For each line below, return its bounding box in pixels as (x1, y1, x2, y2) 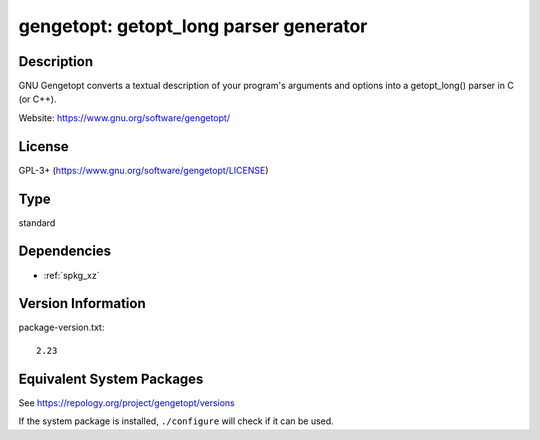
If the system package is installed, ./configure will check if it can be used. (18, 415, 334, 427)
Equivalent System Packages (18, 370, 204, 387)
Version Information (18, 295, 146, 312)
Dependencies (18, 243, 112, 260)
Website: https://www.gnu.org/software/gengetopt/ (18, 111, 230, 124)
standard (18, 216, 56, 229)
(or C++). (18, 93, 57, 105)
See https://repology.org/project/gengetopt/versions (18, 396, 235, 409)
